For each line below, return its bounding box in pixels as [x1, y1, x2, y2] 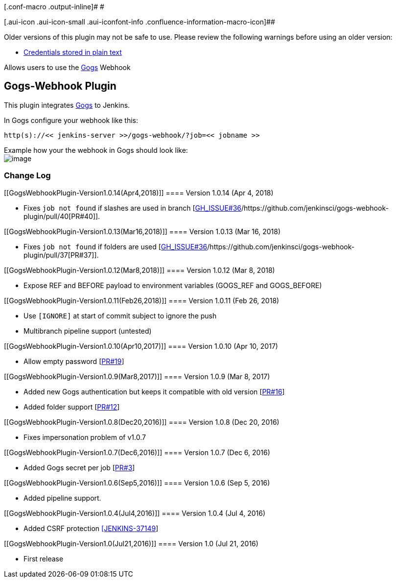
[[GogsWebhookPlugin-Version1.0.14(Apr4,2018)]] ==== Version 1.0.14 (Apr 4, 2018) [4, 188, 274, 197]
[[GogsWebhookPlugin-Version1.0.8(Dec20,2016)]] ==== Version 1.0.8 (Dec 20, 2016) [4, 417, 280, 426]
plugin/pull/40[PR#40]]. [23, 212, 100, 220]
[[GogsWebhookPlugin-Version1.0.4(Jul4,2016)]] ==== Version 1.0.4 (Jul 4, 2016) [4, 509, 266, 517]
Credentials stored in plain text [23, 48, 122, 56]
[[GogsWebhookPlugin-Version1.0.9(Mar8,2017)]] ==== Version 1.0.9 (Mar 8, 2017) [4, 372, 270, 381]
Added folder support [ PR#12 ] [23, 402, 120, 411]
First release [23, 554, 64, 563]
